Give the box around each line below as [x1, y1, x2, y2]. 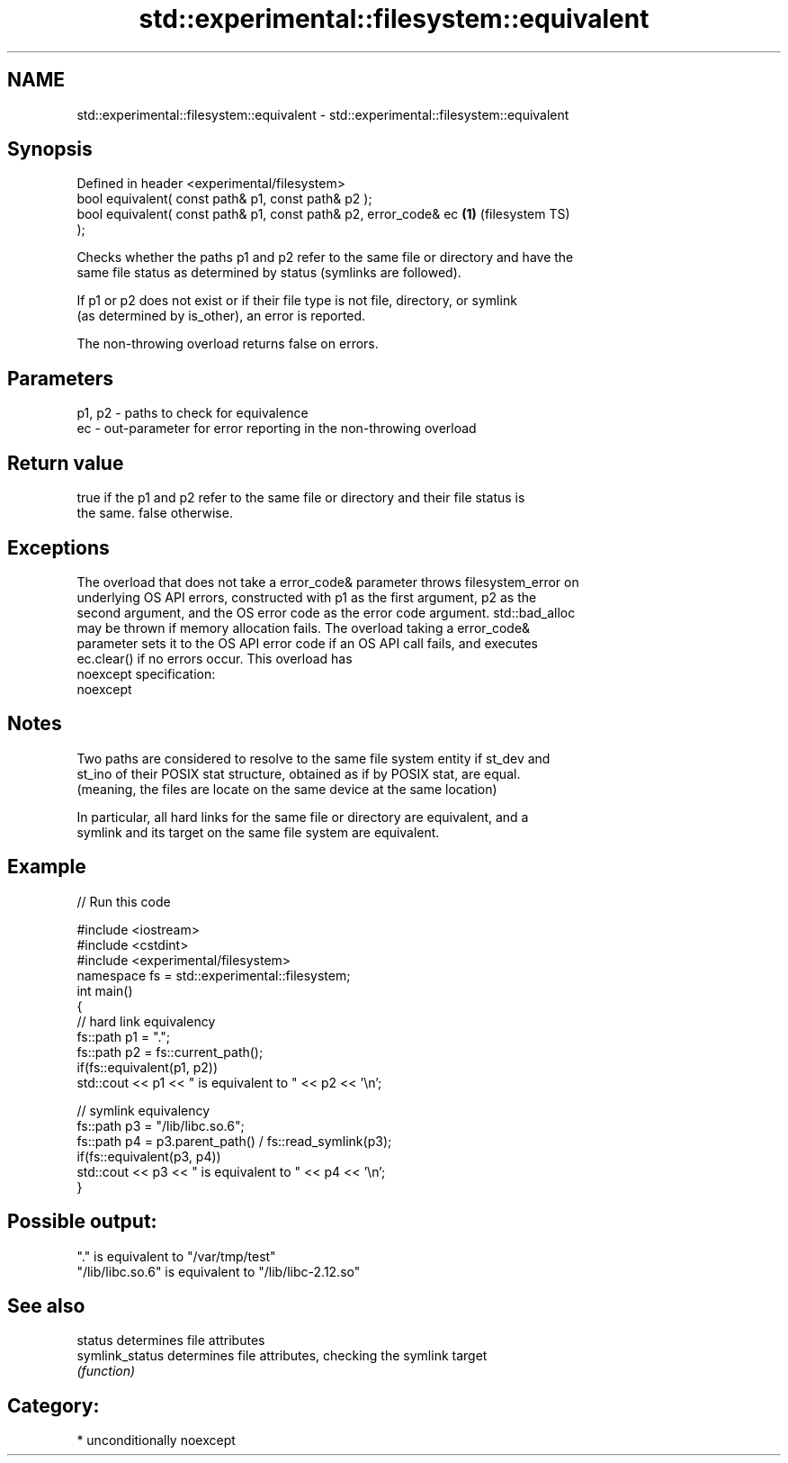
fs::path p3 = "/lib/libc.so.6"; [76, 1117, 245, 1133]
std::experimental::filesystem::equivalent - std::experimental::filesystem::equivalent [76, 106, 569, 122]
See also [7, 1294, 85, 1317]
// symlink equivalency [76, 1102, 210, 1118]
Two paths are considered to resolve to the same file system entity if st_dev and [76, 750, 551, 766]
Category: [7, 1394, 100, 1417]
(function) [76, 1363, 136, 1379]
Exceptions [7, 536, 110, 559]
